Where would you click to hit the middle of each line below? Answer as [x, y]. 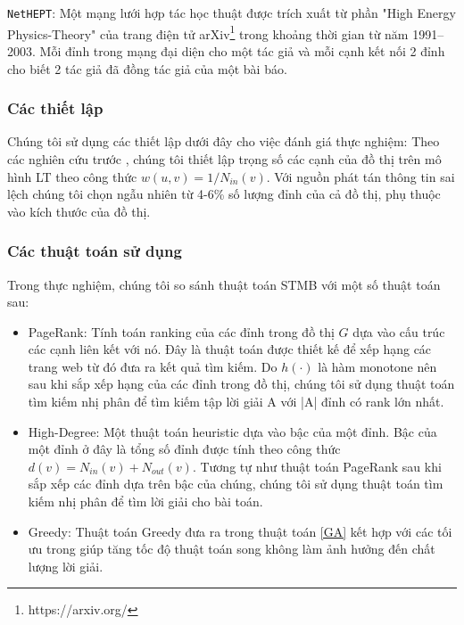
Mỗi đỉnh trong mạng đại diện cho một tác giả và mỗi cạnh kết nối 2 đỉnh [242, 50]
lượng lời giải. [66, 566]
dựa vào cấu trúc [399, 331]
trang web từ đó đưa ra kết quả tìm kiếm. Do [153, 366]
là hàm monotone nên [377, 366]
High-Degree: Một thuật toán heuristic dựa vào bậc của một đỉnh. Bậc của [232, 431]
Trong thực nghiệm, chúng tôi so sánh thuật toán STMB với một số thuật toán [224, 284]
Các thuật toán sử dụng [95, 251]
